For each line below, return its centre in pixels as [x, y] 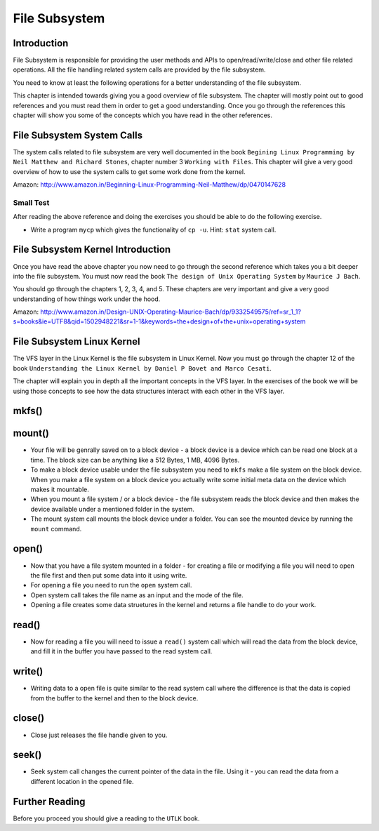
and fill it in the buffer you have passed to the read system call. [121, 651]
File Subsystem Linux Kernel [77, 341]
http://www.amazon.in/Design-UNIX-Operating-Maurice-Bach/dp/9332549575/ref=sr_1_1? [171, 312]
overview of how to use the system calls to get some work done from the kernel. [129, 171]
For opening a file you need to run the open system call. [111, 585]
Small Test [31, 202]
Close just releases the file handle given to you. [99, 735]
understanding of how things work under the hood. [87, 299]
